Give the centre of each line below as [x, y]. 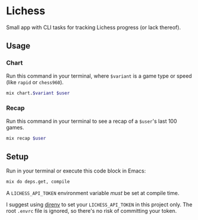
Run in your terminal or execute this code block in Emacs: [76, 171]
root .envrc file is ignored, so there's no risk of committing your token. [92, 211]
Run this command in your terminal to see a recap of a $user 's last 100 [92, 121]
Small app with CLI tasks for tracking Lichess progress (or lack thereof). [94, 27]
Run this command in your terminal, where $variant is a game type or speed [99, 76]
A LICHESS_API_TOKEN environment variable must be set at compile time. [93, 193]
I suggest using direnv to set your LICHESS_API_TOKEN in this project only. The [99, 205]
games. [15, 127]
